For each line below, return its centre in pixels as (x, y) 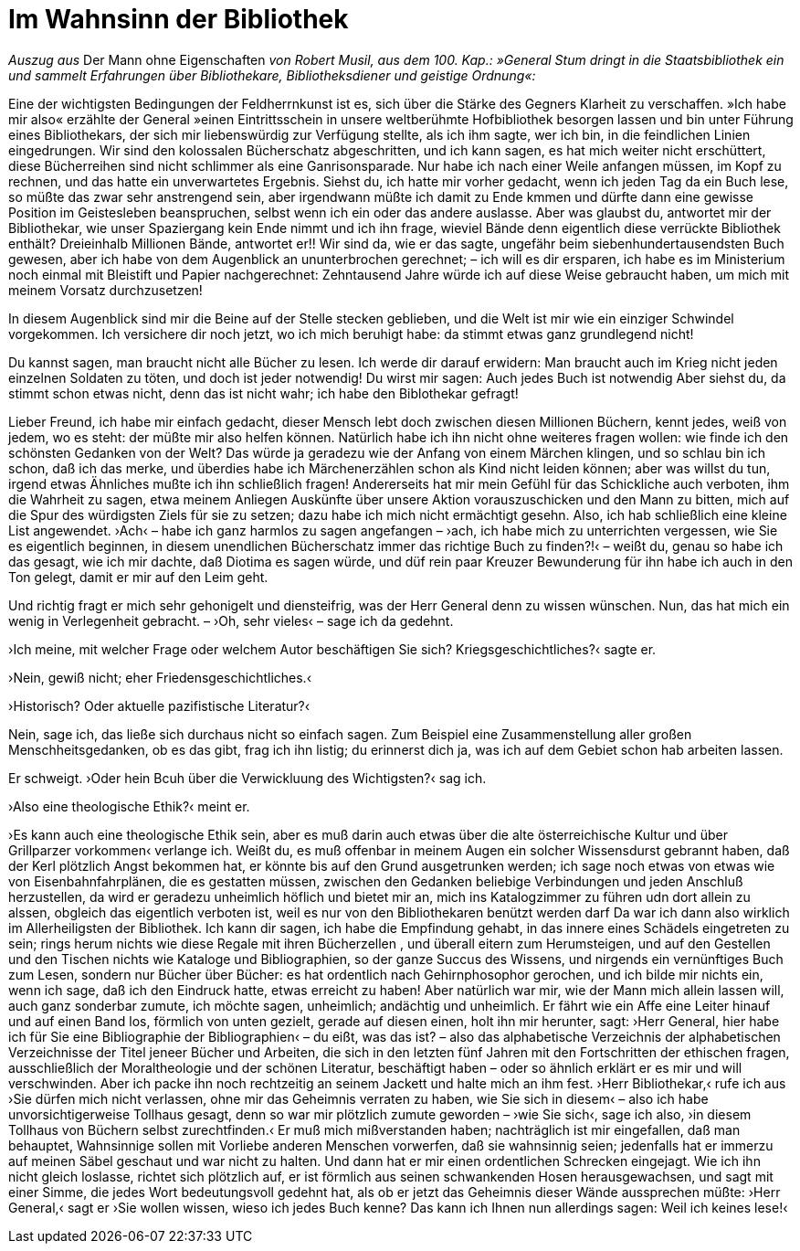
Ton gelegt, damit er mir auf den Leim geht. (138, 577)
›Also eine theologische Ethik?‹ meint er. (129, 806)
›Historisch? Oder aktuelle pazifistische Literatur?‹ (159, 705)
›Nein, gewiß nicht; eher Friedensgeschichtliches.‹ (160, 677)
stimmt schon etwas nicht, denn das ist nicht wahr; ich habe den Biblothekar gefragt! (263, 393)
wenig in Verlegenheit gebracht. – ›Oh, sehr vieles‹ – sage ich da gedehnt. (231, 620)
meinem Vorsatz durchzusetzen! (105, 290)
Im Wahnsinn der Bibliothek (179, 19)
